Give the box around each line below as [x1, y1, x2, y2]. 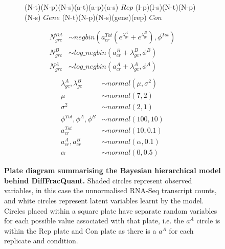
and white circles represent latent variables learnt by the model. [4, 195, 204, 206]
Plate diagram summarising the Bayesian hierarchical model [4, 165, 221, 176]
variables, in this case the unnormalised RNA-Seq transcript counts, [4, 185, 217, 196]
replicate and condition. [4, 235, 78, 246]
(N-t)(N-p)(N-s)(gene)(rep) [62, 11, 147, 22]
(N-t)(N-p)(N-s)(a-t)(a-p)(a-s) [25, 2, 119, 12]
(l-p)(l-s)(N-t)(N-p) [135, 2, 196, 12]
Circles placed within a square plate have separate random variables [4, 205, 217, 216]
